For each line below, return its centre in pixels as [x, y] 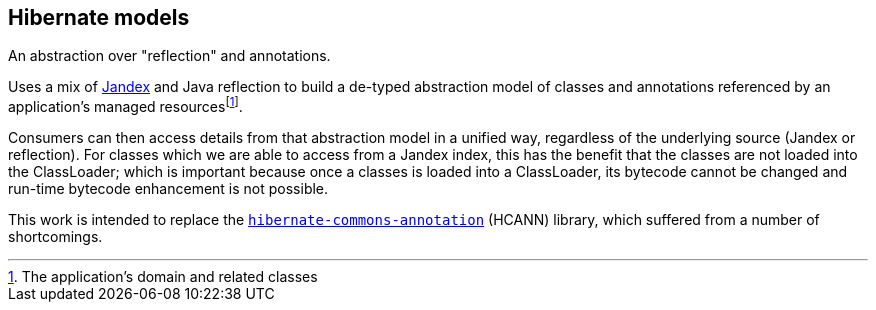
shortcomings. [55, 237]
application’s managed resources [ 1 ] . [125, 105]
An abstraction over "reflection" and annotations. [169, 56]
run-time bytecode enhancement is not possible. [168, 189]
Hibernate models [99, 17]
